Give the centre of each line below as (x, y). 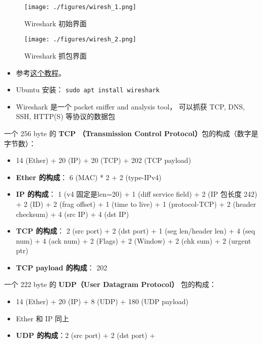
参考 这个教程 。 (41, 72)
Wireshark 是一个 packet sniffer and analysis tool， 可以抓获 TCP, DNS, (130, 106)
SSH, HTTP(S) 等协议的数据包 (66, 116)
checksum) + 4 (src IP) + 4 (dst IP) (72, 214)
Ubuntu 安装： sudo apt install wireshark (88, 90)
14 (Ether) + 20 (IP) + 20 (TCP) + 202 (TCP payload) (103, 160)
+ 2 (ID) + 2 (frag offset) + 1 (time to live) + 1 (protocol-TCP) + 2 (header (136, 204)
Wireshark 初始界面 (56, 23)
